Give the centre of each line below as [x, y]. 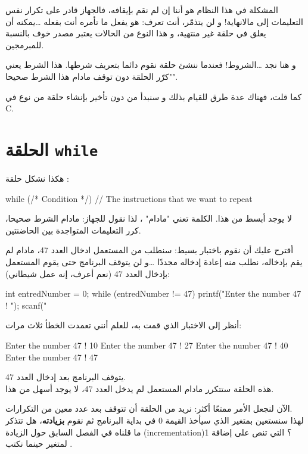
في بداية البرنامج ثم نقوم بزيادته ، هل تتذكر [81, 420]
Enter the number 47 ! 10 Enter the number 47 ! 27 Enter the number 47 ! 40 [147, 345]
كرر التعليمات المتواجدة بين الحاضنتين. [73, 230]
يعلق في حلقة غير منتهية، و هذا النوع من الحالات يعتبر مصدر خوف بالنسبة [136, 33]
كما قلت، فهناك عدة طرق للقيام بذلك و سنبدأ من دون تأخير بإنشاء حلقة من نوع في [154, 96]
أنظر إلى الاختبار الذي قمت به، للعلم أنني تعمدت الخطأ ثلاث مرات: [124, 325]
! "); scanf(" [26, 305]
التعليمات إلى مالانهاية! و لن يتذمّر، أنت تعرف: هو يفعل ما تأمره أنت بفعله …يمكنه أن [154, 21]
